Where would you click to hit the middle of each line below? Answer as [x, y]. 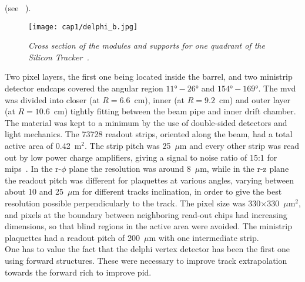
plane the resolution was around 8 [130, 169]
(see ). [18, 8]
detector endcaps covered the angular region [84, 88]
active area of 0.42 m [43, 145]
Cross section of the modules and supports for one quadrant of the [147, 45]
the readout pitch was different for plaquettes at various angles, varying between [150, 180]
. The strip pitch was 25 [128, 145]
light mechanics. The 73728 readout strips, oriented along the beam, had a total [149, 134]
